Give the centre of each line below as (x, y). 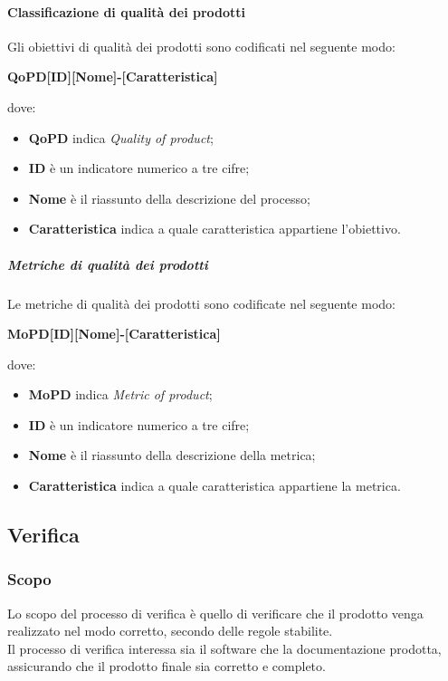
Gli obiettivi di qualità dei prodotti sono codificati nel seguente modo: (201, 46)
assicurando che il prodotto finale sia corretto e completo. (167, 666)
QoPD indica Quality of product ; (121, 137)
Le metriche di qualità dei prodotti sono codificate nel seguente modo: (201, 303)
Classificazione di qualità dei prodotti (127, 11)
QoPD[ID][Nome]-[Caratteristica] (113, 77)
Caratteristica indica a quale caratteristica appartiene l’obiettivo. (214, 229)
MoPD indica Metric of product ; (120, 394)
